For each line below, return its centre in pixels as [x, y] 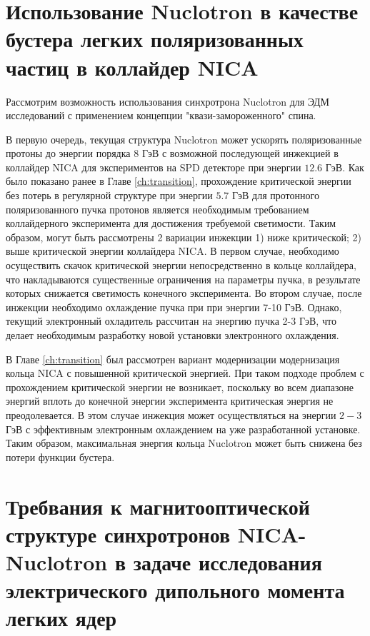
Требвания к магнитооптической [158, 506]
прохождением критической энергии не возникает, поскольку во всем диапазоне [180, 387]
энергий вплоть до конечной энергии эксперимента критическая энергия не [170, 401]
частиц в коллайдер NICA [132, 67]
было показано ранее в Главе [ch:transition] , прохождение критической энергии [179, 181]
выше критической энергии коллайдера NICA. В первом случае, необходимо [172, 251]
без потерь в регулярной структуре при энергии [109, 195]
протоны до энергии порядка [68, 153]
